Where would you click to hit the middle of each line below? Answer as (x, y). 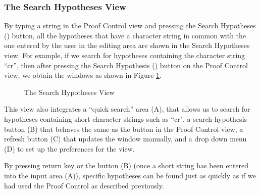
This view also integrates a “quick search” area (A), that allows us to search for (127, 109)
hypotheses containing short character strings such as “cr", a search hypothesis (126, 118)
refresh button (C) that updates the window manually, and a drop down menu (125, 139)
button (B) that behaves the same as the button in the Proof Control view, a (124, 129)
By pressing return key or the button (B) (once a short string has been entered (126, 165)
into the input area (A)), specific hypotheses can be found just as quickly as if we (130, 175)
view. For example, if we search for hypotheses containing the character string (125, 55)
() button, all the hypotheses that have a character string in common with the (125, 35)
